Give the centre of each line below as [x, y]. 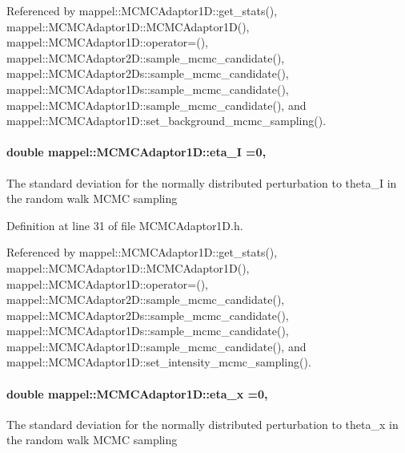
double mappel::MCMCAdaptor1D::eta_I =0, [136, 152]
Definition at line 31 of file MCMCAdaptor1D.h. [125, 225]
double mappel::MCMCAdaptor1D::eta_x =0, [137, 393]
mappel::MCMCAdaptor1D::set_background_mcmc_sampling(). [166, 121]
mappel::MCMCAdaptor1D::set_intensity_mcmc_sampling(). [159, 362]
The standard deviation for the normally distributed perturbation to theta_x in [202, 424]
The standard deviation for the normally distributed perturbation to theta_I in [202, 182]
